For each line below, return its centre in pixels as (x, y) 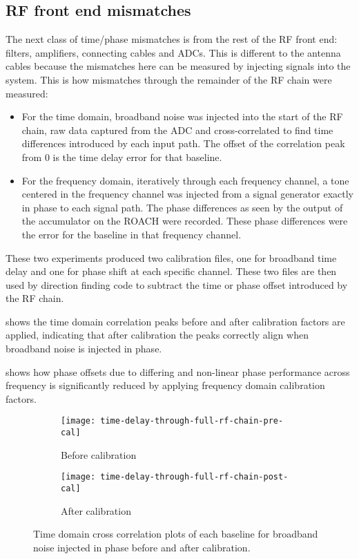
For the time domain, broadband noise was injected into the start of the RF (182, 116)
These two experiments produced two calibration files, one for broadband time (171, 257)
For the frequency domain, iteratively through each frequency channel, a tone (185, 180)
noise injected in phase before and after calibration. (142, 547)
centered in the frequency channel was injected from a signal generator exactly (188, 194)
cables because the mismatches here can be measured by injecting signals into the (178, 66)
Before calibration (99, 454)
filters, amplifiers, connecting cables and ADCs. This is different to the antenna (173, 52)
